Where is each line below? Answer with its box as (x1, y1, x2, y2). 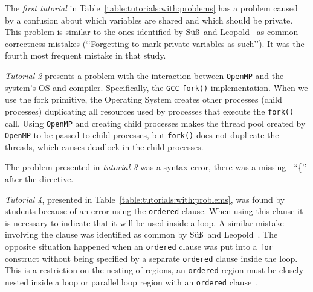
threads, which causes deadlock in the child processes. (5, 140, 204, 153)
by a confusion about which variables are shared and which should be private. (5, 13, 293, 26)
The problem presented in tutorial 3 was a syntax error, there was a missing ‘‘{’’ (5, 160, 307, 173)
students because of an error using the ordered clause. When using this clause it (5, 205, 303, 217)
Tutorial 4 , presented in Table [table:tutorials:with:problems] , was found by (5, 192, 285, 205)
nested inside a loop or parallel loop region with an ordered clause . (5, 276, 259, 288)
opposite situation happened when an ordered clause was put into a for (5, 240, 273, 253)
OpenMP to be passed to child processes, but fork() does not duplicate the (5, 129, 279, 141)
